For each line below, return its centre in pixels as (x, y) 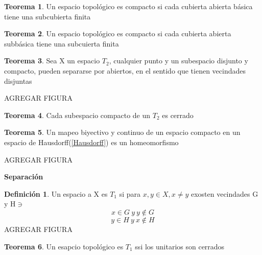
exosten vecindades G (224, 193)
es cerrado (178, 115)
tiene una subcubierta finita (47, 16)
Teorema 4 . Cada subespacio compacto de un (77, 115)
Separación (24, 177)
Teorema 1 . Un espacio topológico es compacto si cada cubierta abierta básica (128, 6)
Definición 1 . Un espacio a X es (56, 193)
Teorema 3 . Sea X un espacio (52, 61)
